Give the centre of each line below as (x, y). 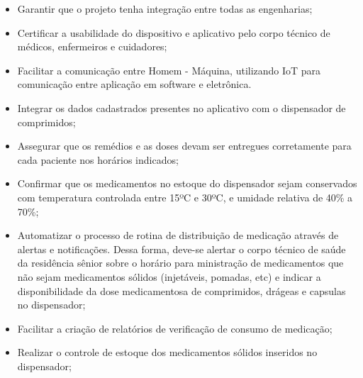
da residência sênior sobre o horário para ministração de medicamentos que (180, 263)
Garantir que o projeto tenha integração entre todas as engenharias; (165, 9)
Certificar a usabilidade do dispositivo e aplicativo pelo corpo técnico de (174, 32)
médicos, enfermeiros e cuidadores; (92, 46)
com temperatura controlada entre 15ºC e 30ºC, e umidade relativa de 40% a (185, 197)
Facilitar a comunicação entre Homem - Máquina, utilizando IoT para (169, 70)
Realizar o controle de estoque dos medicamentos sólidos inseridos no (167, 352)
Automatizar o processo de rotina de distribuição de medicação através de (178, 235)
